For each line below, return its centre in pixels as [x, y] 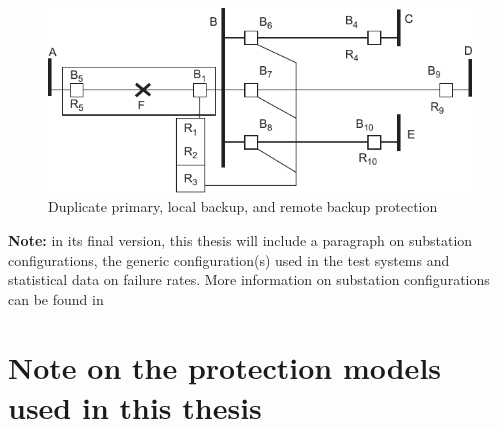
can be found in [56, 298]
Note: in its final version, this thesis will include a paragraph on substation [240, 239]
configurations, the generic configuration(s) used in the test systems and [229, 259]
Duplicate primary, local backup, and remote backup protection [243, 206]
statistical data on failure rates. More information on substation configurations [249, 279]
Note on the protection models [225, 367]
